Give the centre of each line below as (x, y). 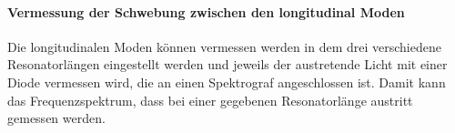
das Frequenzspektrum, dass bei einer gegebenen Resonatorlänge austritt (210, 100)
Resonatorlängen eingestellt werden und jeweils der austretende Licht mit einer (227, 64)
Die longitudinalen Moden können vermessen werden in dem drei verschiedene (224, 46)
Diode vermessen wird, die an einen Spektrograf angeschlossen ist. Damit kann (227, 82)
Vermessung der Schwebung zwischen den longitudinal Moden (206, 11)
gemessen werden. (56, 118)
